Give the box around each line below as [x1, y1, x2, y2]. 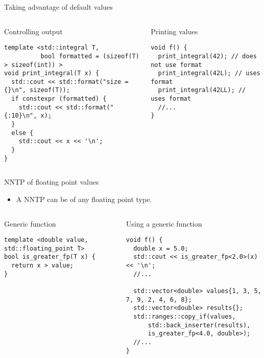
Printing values [151, 26, 198, 36]
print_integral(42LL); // [158, 86, 246, 94]
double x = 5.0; [133, 244, 188, 252]
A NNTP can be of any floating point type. [16, 193, 152, 204]
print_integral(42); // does [158, 52, 257, 60]
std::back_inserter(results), [148, 321, 251, 329]
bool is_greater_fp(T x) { [4, 253, 95, 261]
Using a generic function [126, 218, 202, 229]
